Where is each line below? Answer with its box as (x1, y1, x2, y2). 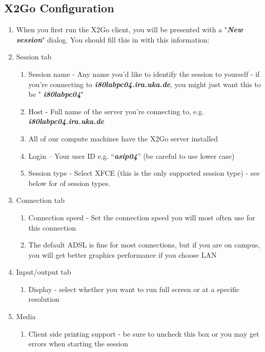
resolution (28, 294, 59, 304)
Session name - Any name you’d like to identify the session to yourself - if (28, 68, 260, 79)
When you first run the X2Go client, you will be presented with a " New (16, 24, 243, 35)
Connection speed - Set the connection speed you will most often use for (28, 212, 255, 222)
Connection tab (16, 195, 65, 205)
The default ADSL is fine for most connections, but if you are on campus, (28, 239, 260, 250)
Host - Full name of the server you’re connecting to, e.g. (28, 106, 205, 116)
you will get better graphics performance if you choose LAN (28, 249, 217, 260)
